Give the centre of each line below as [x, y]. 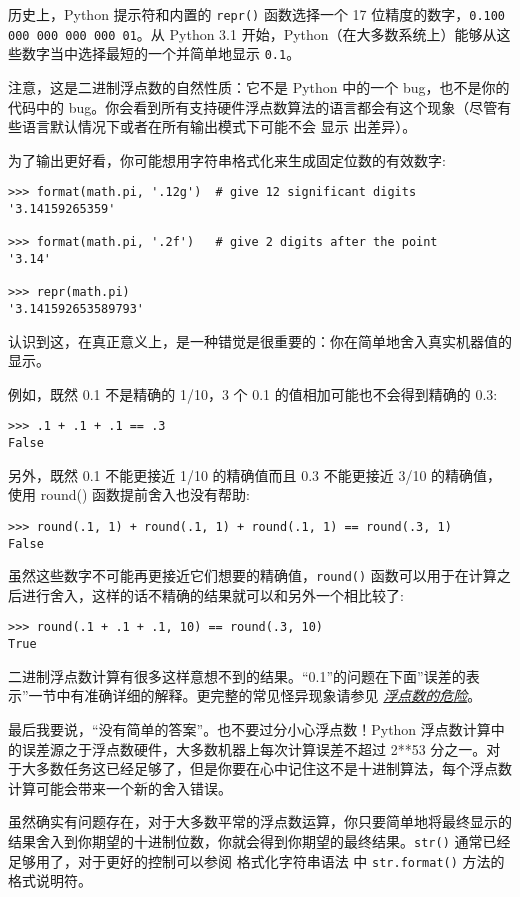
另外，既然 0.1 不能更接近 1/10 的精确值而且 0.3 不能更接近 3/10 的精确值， [255, 474]
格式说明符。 [50, 880]
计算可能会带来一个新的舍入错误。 [120, 787]
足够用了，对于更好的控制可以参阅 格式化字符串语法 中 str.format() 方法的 [256, 860]
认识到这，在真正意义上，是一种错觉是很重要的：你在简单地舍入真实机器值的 [260, 340]
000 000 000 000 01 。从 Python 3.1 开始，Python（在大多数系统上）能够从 [252, 33]
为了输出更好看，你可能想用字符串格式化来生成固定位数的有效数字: [227, 159]
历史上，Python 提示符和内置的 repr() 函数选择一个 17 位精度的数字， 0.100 [257, 14]
